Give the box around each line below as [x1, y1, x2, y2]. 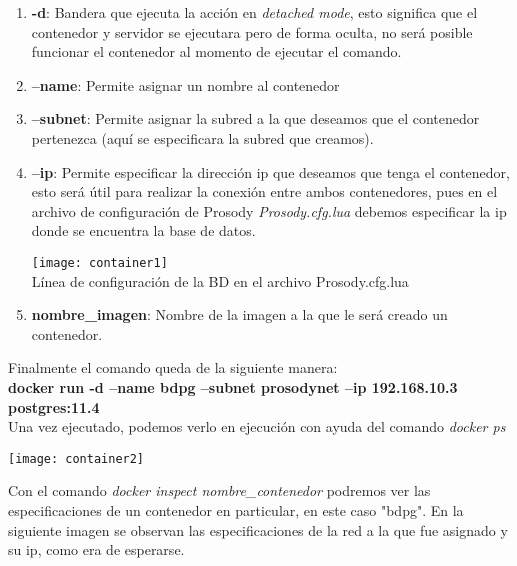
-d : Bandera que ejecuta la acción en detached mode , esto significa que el [31, 2, 478, 22]
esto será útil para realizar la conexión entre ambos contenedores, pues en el [31, 181, 498, 202]
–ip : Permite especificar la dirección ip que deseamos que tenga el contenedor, [31, 161, 510, 182]
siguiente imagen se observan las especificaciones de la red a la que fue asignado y [8, 519, 508, 540]
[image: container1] [31, 255, 168, 270]
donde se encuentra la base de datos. [31, 220, 256, 241]
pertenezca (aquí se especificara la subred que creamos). [31, 127, 374, 148]
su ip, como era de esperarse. [8, 539, 185, 560]
